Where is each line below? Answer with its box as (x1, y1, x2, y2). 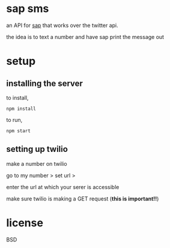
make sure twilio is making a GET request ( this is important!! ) (6, 195, 159, 202)
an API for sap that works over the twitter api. (6, 22, 118, 29)
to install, (6, 94, 29, 101)
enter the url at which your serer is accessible (6, 183, 120, 190)
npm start (6, 128, 31, 134)
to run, (6, 116, 23, 123)
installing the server (6, 78, 83, 88)
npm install (6, 106, 36, 112)
